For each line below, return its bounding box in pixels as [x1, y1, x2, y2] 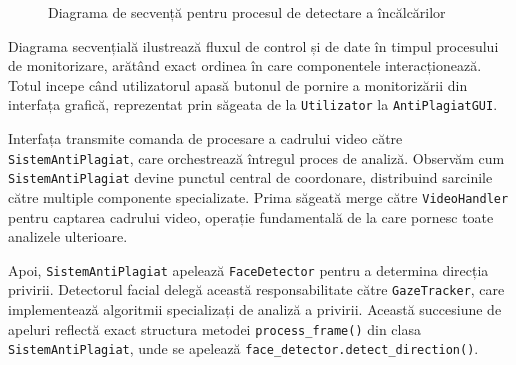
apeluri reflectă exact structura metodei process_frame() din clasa [8, 318, 421, 339]
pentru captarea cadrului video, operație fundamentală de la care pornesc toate [8, 206, 494, 227]
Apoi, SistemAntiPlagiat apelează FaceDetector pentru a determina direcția [8, 259, 489, 280]
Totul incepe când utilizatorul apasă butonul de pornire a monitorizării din [8, 74, 468, 95]
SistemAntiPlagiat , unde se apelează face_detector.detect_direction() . [8, 338, 479, 359]
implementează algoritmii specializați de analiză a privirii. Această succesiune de [8, 299, 502, 320]
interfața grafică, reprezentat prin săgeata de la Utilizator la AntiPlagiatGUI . [8, 94, 498, 115]
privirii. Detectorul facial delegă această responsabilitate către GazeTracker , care [8, 279, 505, 300]
